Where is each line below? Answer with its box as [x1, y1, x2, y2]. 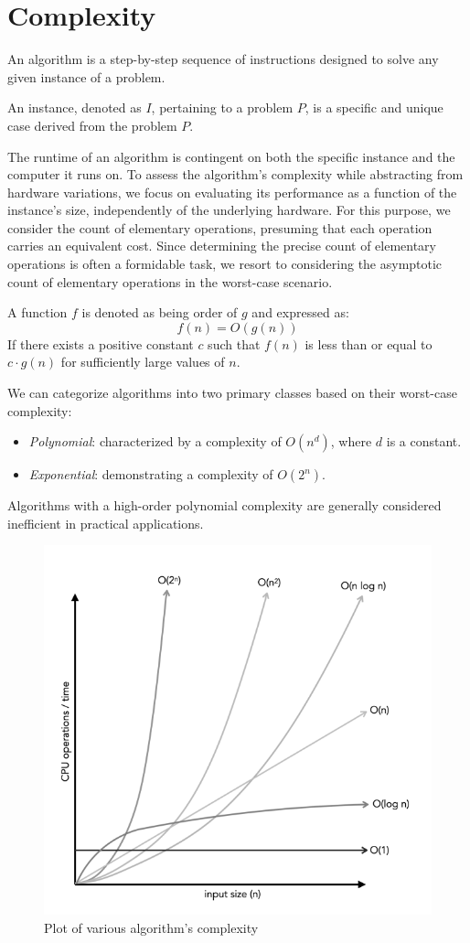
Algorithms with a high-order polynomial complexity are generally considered [7, 496, 442, 515]
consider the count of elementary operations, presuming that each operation [7, 218, 433, 237]
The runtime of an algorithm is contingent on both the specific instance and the [7, 146, 455, 166]
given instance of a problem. [7, 67, 166, 86]
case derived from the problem [7, 115, 177, 134]
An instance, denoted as [7, 98, 142, 117]
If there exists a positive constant [7, 334, 194, 353]
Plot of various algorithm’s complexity [44, 917, 259, 937]
